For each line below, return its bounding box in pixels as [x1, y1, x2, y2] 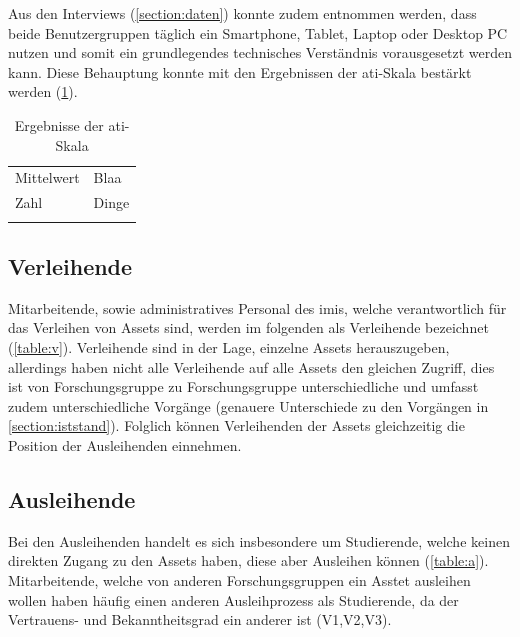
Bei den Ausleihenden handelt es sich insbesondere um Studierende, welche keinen [8, 530, 510, 551]
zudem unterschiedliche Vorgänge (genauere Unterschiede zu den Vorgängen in [8, 395, 489, 416]
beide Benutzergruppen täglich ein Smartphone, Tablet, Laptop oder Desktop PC [8, 22, 508, 43]
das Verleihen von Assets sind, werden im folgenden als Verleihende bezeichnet [8, 317, 489, 338]
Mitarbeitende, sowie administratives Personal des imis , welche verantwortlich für [8, 297, 507, 318]
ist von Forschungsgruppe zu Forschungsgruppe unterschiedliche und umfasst [8, 376, 479, 397]
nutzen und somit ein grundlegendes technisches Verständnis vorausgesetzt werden [8, 42, 512, 63]
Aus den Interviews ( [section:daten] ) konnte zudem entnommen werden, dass [8, 3, 477, 23]
